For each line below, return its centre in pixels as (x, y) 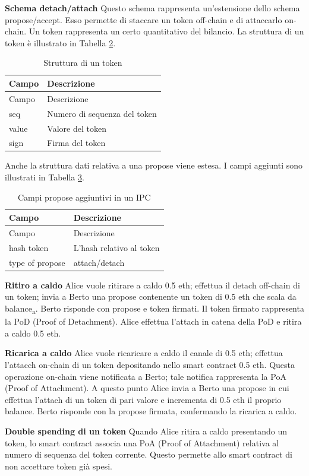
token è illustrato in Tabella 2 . (60, 42)
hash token (29, 247)
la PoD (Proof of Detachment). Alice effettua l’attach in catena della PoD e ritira (153, 321)
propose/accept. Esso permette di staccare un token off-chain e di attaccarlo (144, 19)
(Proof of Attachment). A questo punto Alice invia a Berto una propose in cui (147, 388)
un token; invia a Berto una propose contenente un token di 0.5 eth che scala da (151, 296)
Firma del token (76, 143)
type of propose (37, 262)
